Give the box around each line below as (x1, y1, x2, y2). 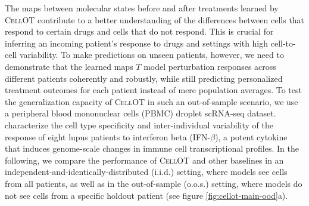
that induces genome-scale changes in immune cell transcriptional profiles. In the (5, 142, 299, 155)
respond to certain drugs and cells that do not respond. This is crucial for (5, 25, 274, 38)
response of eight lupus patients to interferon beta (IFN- (5, 130, 211, 143)
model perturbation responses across (143, 60, 276, 72)
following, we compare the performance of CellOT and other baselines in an (5, 153, 284, 166)
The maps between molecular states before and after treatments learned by (5, 2, 279, 14)
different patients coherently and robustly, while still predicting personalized (5, 72, 283, 84)
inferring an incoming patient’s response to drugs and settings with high (5, 36, 269, 49)
